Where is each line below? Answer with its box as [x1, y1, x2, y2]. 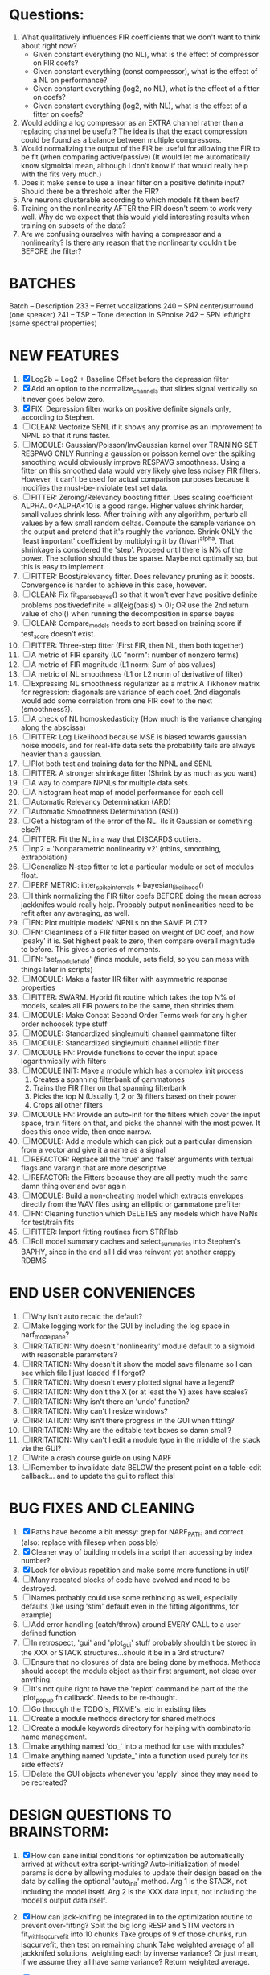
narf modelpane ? [20, 1329, 70, 1341]
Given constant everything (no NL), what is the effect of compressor [32, 49, 260, 59]
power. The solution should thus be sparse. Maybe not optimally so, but [20, 553, 258, 563]
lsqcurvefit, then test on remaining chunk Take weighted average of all [20, 1940, 255, 1949]
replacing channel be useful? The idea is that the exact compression [20, 126, 247, 136]
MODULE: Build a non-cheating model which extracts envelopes [31, 1190, 244, 1201]
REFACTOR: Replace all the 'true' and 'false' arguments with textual [31, 1154, 254, 1165]
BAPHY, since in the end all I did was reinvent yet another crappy [20, 1247, 236, 1257]
